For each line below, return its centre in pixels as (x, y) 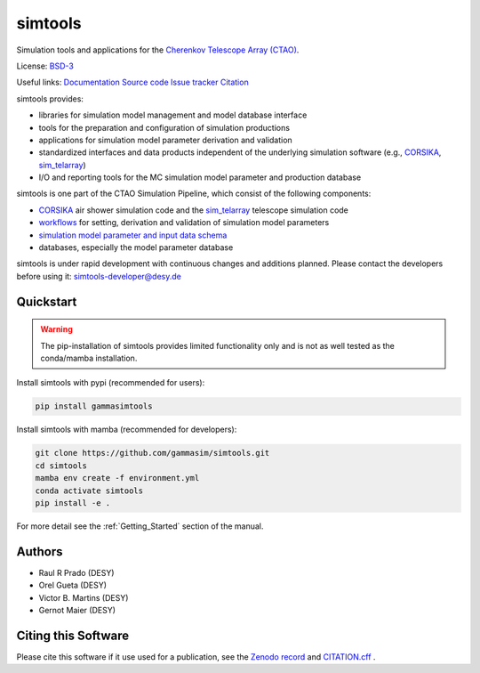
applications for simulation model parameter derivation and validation (165, 140)
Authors (40, 551)
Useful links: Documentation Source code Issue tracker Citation (132, 82)
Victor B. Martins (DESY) (84, 597)
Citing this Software (72, 635)
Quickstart (47, 301)
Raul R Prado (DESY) (76, 572)
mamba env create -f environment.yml (117, 478)
